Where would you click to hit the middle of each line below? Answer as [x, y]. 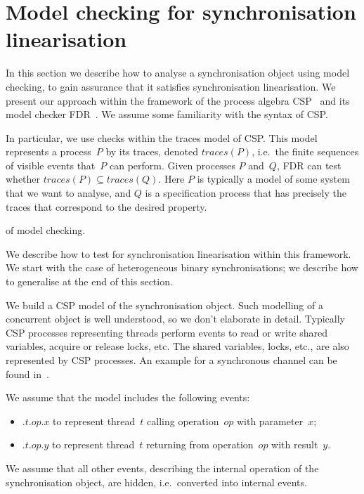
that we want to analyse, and [69, 193]
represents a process [48, 151]
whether [23, 179]
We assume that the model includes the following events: [128, 397]
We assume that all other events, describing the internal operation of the [162, 468]
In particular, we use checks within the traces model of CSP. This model [162, 137]
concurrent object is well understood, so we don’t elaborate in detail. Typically [176, 319]
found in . [27, 373]
